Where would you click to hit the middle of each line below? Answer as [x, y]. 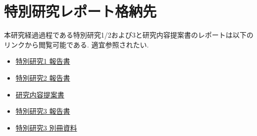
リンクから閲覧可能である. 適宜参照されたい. [77, 44]
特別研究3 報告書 [43, 111]
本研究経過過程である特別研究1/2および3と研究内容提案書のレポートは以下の [129, 35]
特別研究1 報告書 [43, 61]
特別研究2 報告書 [43, 77]
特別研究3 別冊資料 [46, 127]
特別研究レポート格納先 [80, 11]
